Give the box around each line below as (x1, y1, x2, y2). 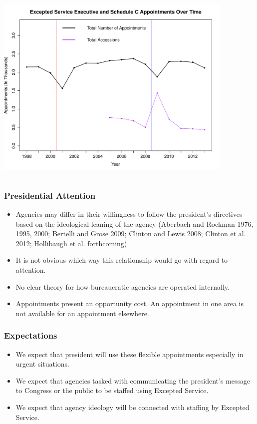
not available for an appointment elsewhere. (15, 308, 149, 318)
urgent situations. (15, 359, 69, 369)
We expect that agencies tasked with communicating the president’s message (15, 375, 251, 386)
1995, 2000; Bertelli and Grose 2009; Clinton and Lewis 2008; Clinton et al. (15, 228, 246, 239)
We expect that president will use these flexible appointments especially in (15, 349, 244, 359)
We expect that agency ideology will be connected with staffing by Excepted (15, 402, 250, 412)
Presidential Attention (4, 189, 96, 201)
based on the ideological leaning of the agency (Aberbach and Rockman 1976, (15, 218, 254, 229)
